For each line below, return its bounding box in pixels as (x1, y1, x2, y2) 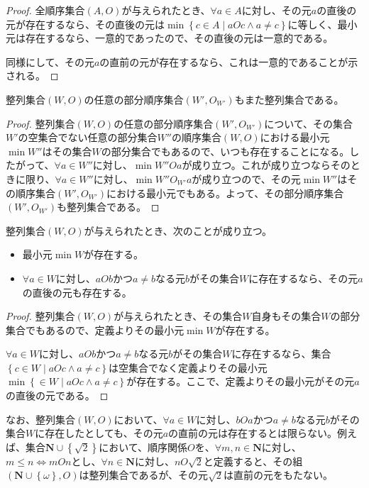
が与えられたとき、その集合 (114, 309, 243, 323)
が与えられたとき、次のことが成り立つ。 (84, 223, 272, 238)
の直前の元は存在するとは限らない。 (168, 426, 338, 440)
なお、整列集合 (6, 411, 75, 426)
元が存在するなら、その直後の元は (6, 16, 165, 31)
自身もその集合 (251, 309, 321, 323)
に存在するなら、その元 (248, 270, 358, 285)
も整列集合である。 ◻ (57, 199, 160, 214)
